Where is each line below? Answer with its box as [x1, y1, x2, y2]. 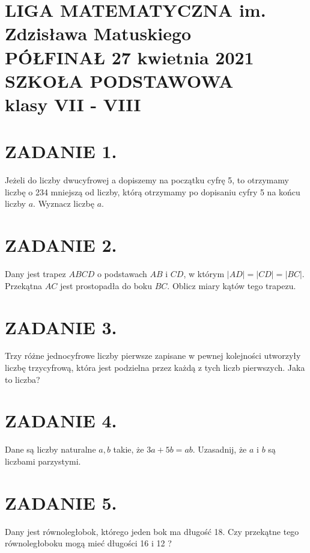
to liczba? [5, 373, 40, 385]
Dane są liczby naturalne [5, 443, 96, 456]
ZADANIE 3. [5, 314, 117, 339]
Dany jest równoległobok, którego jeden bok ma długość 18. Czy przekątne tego [5, 525, 299, 537]
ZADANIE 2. [5, 233, 117, 257]
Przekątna [5, 279, 43, 292]
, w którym [183, 267, 225, 280]
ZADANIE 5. [5, 490, 117, 515]
